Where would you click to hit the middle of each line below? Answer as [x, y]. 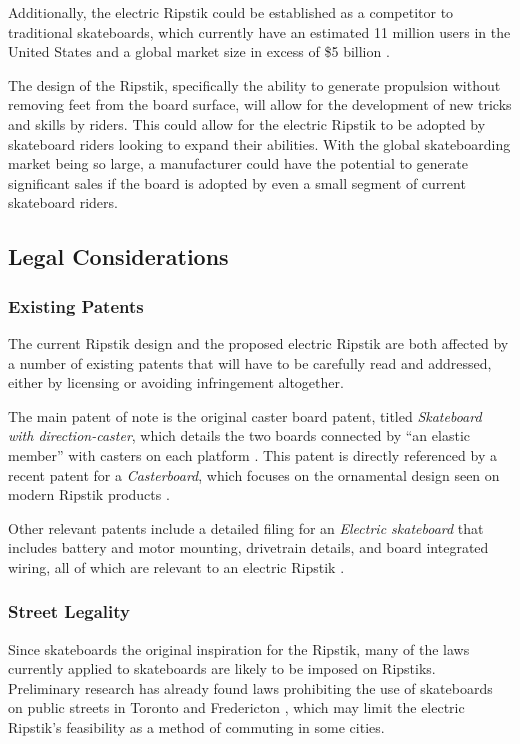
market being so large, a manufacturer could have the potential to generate [238, 163]
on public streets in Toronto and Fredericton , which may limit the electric [236, 707]
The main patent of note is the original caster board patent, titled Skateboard [245, 415]
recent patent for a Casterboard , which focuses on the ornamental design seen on [254, 474]
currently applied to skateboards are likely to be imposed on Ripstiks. [222, 668]
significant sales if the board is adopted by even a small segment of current [237, 182]
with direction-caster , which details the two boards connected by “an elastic [239, 435]
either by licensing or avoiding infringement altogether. [176, 382]
